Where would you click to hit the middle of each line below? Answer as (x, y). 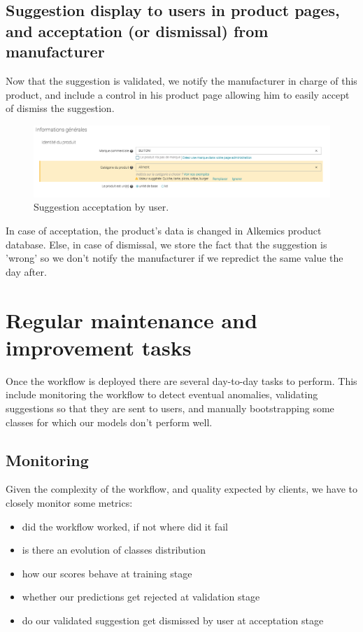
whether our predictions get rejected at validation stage (141, 597)
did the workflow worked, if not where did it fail (125, 526)
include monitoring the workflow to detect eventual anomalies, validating (162, 394)
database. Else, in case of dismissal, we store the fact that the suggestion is (166, 244)
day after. (26, 271)
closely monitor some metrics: (69, 502)
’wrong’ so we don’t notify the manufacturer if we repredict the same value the (175, 258)
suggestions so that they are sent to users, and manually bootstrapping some (170, 408)
